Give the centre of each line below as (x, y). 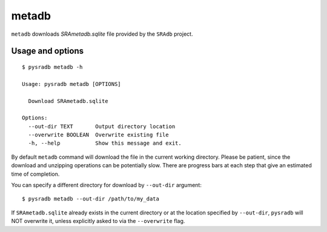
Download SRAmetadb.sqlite (68, 101)
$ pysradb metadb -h (52, 67)
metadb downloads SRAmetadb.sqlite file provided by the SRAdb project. (102, 34)
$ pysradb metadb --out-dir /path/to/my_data (91, 199)
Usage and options (48, 51)
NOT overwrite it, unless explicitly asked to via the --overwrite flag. (98, 221)
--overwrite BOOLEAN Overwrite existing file (98, 135)
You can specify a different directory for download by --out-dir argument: (107, 185)
